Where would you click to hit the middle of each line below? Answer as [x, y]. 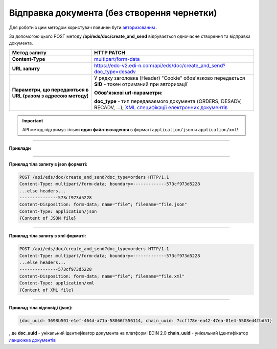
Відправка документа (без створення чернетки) [113, 13]
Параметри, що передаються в [50, 90]
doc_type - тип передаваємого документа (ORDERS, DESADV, [168, 101]
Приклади [20, 148]
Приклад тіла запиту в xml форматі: [47, 236]
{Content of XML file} [46, 290]
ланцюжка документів [33, 340]
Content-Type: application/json [58, 211]
